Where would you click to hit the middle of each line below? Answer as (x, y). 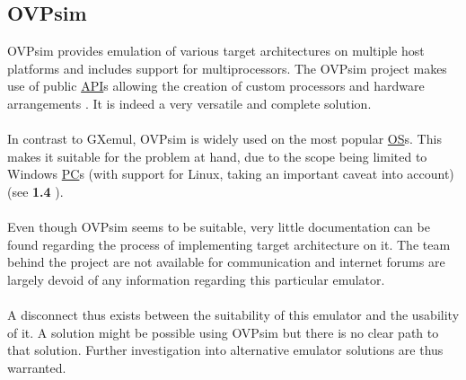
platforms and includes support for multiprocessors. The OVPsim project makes (227, 68)
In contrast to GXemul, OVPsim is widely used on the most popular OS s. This (224, 139)
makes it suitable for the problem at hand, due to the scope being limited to (217, 156)
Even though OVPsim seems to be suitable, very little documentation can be (219, 227)
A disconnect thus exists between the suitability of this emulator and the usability (233, 315)
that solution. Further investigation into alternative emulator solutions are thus (225, 350)
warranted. (37, 367)
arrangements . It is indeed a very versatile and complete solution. (189, 103)
